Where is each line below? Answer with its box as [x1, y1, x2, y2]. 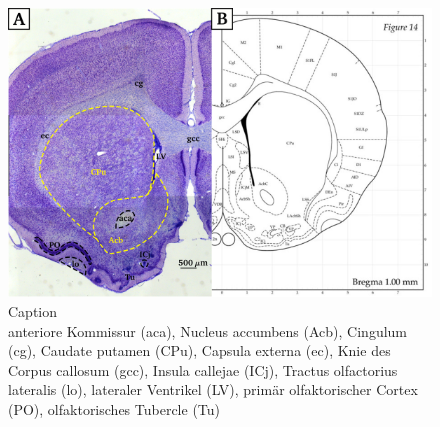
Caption [8, 301, 58, 322]
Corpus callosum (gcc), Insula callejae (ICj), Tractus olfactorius [8, 359, 398, 380]
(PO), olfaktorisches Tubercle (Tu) [8, 399, 221, 419]
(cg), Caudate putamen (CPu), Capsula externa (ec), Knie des [8, 340, 391, 361]
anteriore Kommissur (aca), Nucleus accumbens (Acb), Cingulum [8, 320, 408, 341]
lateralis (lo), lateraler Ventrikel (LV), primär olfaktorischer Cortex [8, 379, 418, 400]
